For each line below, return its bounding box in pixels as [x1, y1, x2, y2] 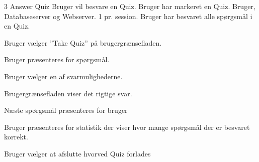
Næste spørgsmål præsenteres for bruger [4, 105, 128, 115]
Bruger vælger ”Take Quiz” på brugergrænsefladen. [4, 37, 162, 48]
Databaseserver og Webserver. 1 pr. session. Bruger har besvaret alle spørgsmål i [4, 11, 252, 21]
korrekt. [4, 131, 28, 142]
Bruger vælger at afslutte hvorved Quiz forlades [4, 148, 151, 158]
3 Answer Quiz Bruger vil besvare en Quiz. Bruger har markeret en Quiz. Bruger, [4, 1, 255, 11]
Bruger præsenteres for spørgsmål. [4, 54, 110, 65]
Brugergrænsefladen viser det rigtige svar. [4, 88, 132, 98]
